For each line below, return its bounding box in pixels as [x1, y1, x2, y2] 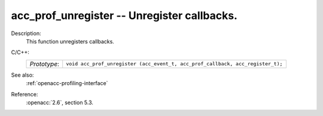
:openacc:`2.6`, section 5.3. [26, 99, 94, 106]
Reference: [11, 90, 38, 98]
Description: [11, 30, 41, 37]
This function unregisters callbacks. [26, 37, 115, 45]
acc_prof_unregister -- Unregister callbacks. [11, 9, 237, 22]
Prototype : [29, 59, 60, 68]
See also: [11, 71, 34, 79]
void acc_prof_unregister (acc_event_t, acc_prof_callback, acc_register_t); [66, 61, 283, 67]
